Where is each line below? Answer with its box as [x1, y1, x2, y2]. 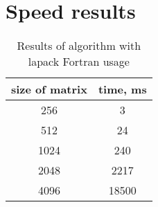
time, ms [98, 81, 147, 98]
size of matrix [11, 81, 87, 98]
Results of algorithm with [17, 37, 141, 54]
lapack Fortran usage [28, 53, 130, 70]
